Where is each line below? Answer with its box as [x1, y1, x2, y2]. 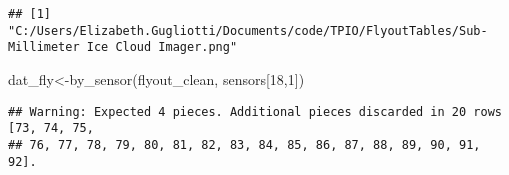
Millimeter [8, 40, 80, 55]
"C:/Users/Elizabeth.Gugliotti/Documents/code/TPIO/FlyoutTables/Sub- [8, 23, 488, 38]
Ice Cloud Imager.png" [86, 40, 238, 55]
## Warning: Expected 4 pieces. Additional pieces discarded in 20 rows [8, 104, 502, 119]
